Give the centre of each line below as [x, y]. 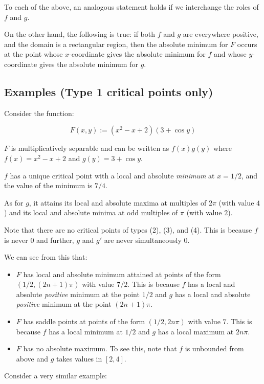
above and [32, 358]
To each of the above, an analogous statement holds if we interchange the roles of [131, 7]
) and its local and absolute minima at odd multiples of [91, 212]
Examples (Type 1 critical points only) [109, 91]
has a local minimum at [86, 331]
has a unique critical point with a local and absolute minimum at [112, 175]
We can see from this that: [46, 257]
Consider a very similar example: [56, 376]
